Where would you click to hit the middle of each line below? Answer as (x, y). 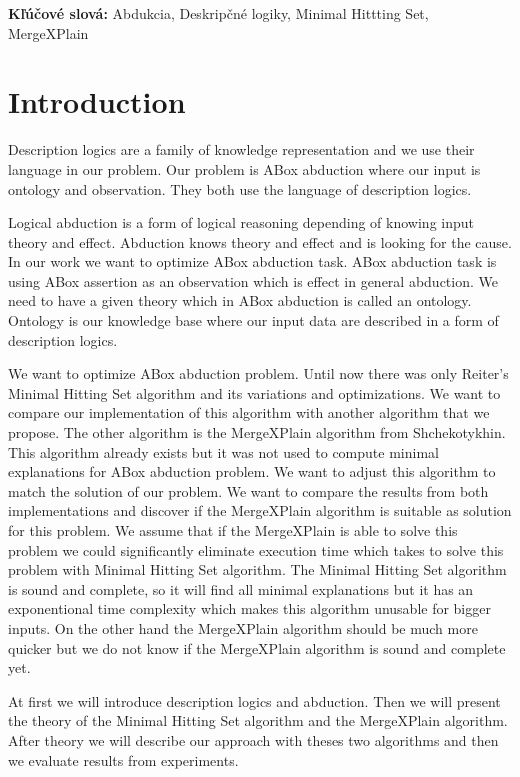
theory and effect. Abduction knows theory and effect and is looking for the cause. (260, 241)
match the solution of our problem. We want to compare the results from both (248, 490)
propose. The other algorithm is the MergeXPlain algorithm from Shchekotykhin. (257, 432)
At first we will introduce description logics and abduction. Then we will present (254, 700)
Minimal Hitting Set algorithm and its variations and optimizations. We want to (254, 392)
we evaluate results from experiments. (123, 759)
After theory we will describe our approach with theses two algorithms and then (253, 739)
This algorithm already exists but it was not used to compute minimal (223, 451)
